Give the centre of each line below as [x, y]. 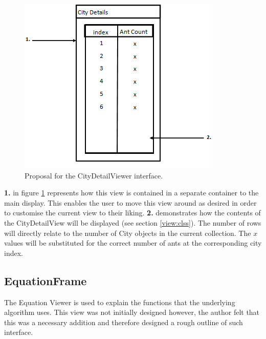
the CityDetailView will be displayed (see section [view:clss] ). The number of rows [133, 222]
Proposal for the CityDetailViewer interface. [94, 175]
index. [14, 253]
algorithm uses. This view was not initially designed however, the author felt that [132, 312]
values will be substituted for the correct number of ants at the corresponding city [133, 243]
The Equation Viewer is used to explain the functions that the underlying [120, 302]
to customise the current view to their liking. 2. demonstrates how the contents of [132, 213]
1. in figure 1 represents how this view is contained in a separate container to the [131, 193]
